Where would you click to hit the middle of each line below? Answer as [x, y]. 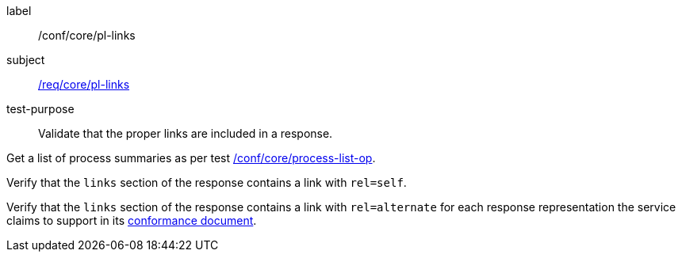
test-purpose [40, 109]
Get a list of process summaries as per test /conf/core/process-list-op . [191, 158]
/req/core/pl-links [84, 84]
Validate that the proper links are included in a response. [186, 133]
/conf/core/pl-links [87, 35]
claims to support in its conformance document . [132, 220]
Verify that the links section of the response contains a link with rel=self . [207, 182]
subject [26, 60]
